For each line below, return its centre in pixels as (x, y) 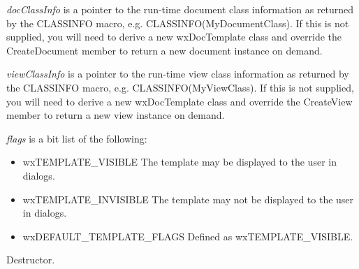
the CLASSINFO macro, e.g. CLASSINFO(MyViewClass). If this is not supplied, (180, 87)
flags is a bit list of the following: (77, 138)
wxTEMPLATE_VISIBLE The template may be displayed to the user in (179, 162)
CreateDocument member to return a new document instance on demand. (164, 50)
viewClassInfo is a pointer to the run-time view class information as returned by (178, 74)
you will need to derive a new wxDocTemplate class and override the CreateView (179, 101)
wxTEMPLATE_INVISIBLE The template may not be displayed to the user (188, 199)
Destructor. (31, 260)
